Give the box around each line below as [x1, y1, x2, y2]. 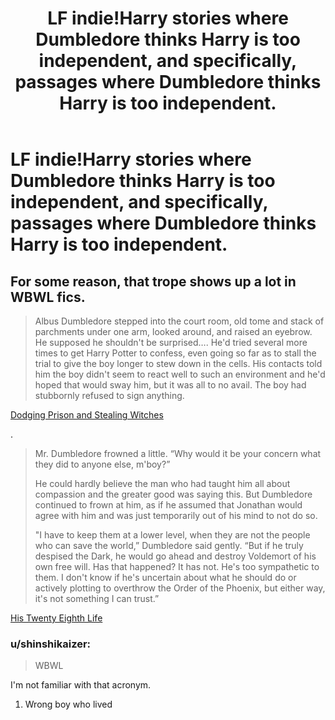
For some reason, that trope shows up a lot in [10, 273, 297, 290]
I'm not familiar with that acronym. [10, 679, 152, 691]
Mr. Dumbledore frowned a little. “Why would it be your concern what [34, 448, 322, 459]
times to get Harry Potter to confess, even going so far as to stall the [34, 347, 317, 359]
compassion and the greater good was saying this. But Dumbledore [34, 488, 313, 500]
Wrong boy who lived [24, 698, 113, 711]
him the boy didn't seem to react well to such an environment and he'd [34, 368, 326, 380]
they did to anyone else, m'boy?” [34, 458, 171, 470]
